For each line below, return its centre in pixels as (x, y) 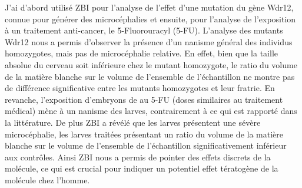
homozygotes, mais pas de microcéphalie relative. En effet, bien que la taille (142, 53)
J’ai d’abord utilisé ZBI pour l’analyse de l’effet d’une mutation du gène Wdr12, (149, 7)
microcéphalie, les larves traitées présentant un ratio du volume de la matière (144, 134)
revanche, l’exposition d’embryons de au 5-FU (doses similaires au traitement (144, 99)
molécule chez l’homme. (47, 179)
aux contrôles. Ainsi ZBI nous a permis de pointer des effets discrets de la (138, 157)
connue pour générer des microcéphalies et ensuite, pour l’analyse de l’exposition (150, 19)
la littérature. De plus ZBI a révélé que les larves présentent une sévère (133, 122)
